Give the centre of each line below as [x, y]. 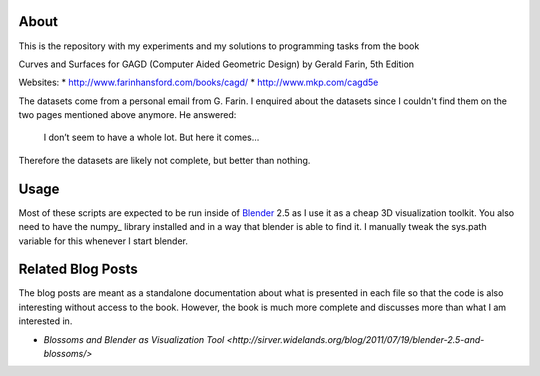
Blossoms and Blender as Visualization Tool [134, 339]
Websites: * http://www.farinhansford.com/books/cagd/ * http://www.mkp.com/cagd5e [198, 82]
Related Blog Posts [78, 269]
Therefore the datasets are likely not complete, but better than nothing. [164, 160]
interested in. [45, 321]
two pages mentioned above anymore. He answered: [127, 115]
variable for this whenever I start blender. [103, 241]
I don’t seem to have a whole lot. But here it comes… [151, 137]
